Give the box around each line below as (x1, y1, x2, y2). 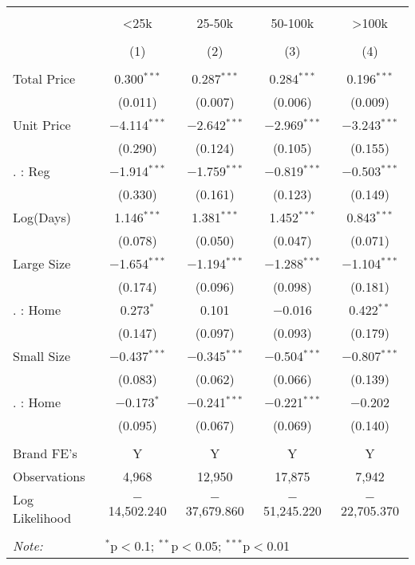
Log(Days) (13, 208, 71, 226)
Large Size (13, 254, 71, 273)
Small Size (13, 347, 71, 365)
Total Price (13, 69, 76, 88)
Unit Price (13, 116, 71, 134)
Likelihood (13, 508, 72, 527)
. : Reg (13, 162, 50, 180)
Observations (13, 467, 85, 485)
